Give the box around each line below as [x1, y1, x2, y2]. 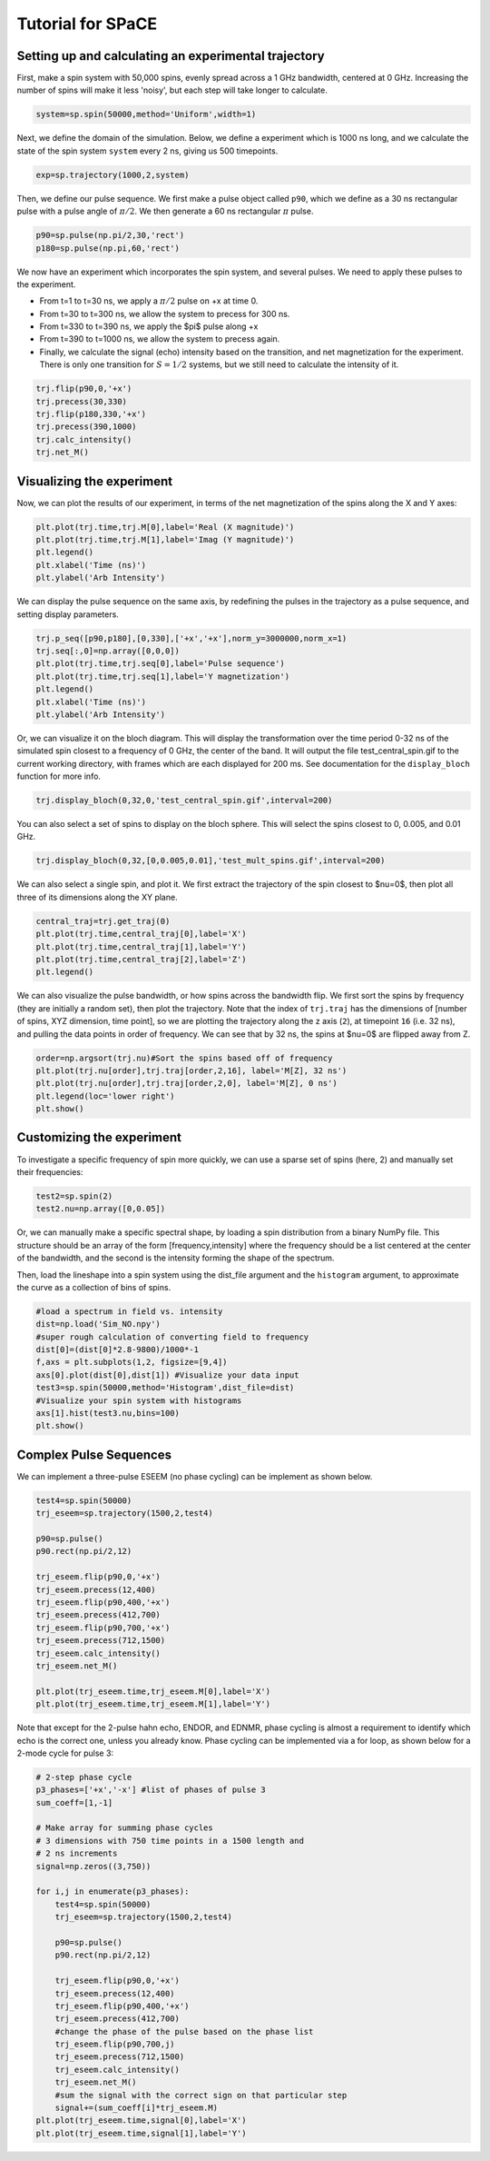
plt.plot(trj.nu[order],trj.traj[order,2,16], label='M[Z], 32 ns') [35, 1065, 348, 1076]
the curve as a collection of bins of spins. [16, 1281, 171, 1292]
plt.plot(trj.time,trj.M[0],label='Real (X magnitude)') [35, 522, 295, 532]
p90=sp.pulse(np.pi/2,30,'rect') [35, 230, 185, 241]
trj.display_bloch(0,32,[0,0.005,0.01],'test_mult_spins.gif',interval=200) [35, 855, 386, 866]
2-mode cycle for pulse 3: [16, 1748, 113, 1758]
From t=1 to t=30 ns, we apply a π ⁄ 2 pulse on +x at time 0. [39, 295, 259, 306]
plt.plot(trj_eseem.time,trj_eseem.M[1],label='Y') [35, 1699, 271, 1709]
